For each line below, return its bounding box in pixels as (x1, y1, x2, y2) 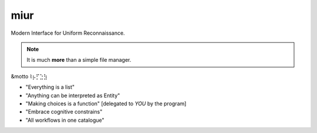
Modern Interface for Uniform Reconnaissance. (11, 29, 126, 36)
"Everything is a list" (25, 84, 75, 91)
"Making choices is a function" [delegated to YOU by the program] (25, 100, 187, 107)
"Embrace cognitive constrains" (25, 108, 103, 115)
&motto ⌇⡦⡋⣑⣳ (11, 72, 48, 79)
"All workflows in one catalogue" (25, 117, 105, 124)
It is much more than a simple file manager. (26, 56, 131, 64)
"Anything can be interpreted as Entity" (25, 92, 120, 99)
